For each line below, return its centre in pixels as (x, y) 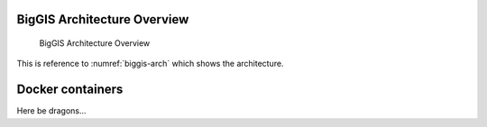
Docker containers (70, 90)
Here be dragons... (51, 111)
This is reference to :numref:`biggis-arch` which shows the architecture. (150, 64)
